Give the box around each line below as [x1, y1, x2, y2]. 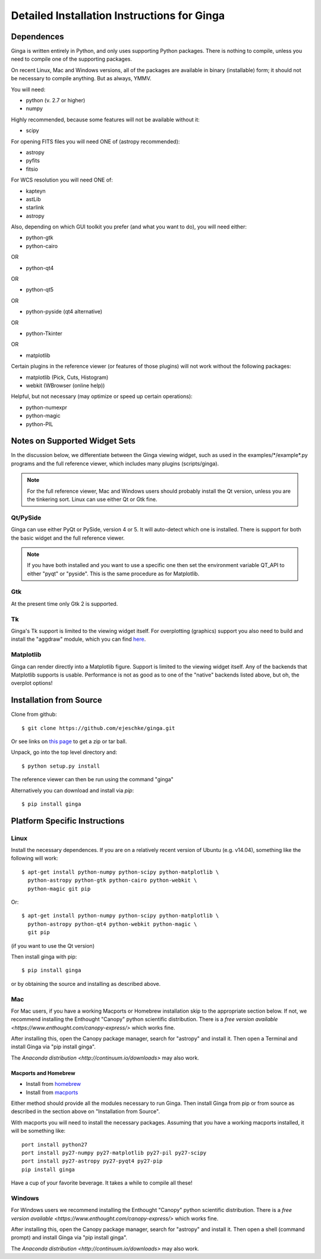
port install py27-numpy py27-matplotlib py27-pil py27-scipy [21, 1149, 207, 1156]
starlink [26, 204, 45, 211]
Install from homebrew [26, 1081, 81, 1088]
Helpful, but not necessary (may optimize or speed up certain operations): [11, 393, 193, 400]
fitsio [26, 165, 39, 173]
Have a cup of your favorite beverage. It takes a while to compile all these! [11, 1179, 193, 1186]
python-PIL [26, 420, 53, 428]
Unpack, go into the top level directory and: [11, 748, 117, 756]
